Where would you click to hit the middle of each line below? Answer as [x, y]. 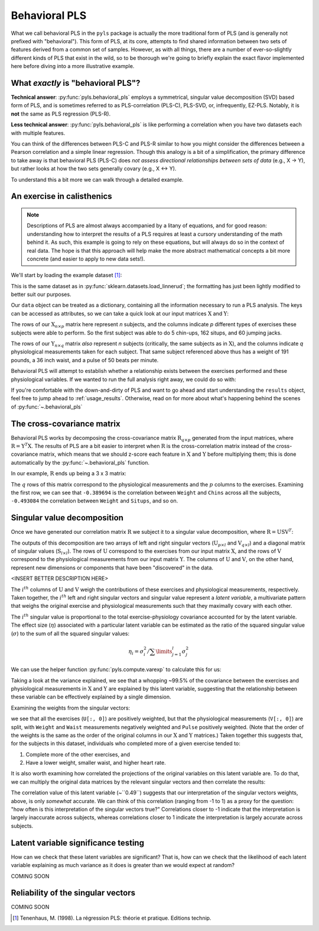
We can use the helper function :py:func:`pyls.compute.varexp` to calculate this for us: [116, 669]
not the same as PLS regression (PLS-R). [61, 114]
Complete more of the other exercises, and [78, 754]
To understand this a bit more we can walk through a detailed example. [97, 179]
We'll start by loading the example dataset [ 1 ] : [66, 275]
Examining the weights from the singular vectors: [70, 708]
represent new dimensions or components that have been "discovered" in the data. [112, 568]
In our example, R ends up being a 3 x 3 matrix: [69, 473]
